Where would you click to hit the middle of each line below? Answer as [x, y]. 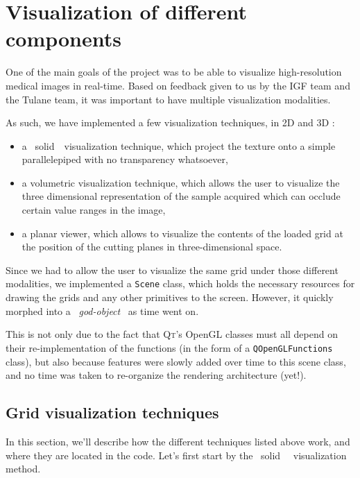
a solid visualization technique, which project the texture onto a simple [179, 145]
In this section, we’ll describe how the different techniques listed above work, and [178, 441]
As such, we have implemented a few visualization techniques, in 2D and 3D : [170, 122]
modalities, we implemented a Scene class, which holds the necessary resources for [180, 283]
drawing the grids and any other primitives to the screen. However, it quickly [170, 297]
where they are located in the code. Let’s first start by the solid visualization [176, 455]
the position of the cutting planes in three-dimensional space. [152, 247]
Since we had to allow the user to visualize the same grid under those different [172, 270]
